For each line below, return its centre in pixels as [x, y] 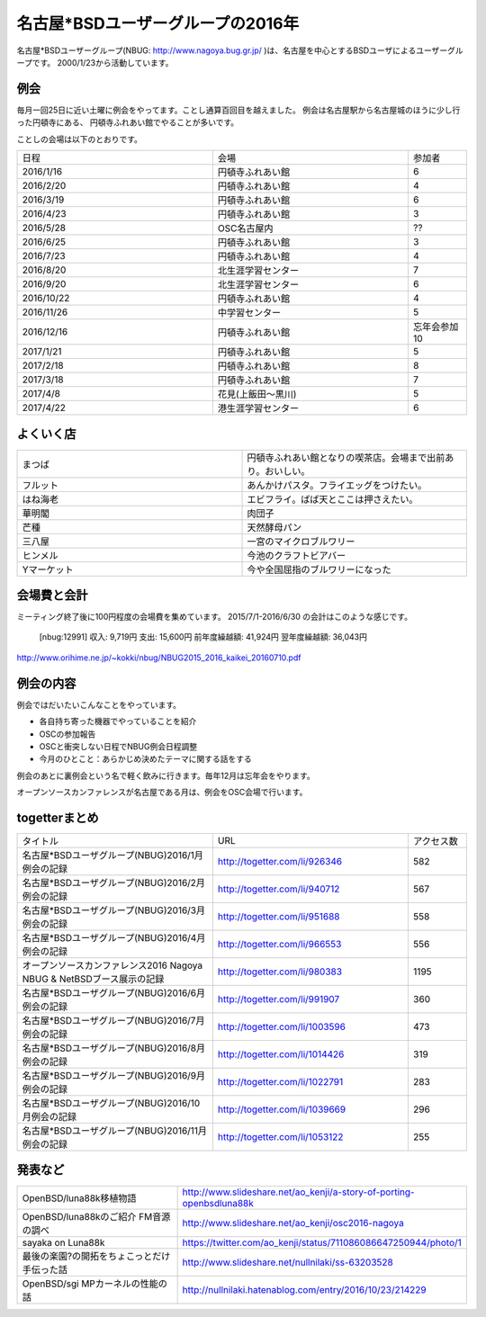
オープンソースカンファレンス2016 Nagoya [112, 965]
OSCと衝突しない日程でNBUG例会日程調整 [118, 746]
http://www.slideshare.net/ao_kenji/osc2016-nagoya [293, 1223]
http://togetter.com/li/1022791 [280, 1081]
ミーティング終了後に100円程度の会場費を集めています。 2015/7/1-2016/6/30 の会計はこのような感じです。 [215, 617]
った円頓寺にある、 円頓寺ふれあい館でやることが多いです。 [128, 122]
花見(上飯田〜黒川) [257, 394]
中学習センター [249, 313]
